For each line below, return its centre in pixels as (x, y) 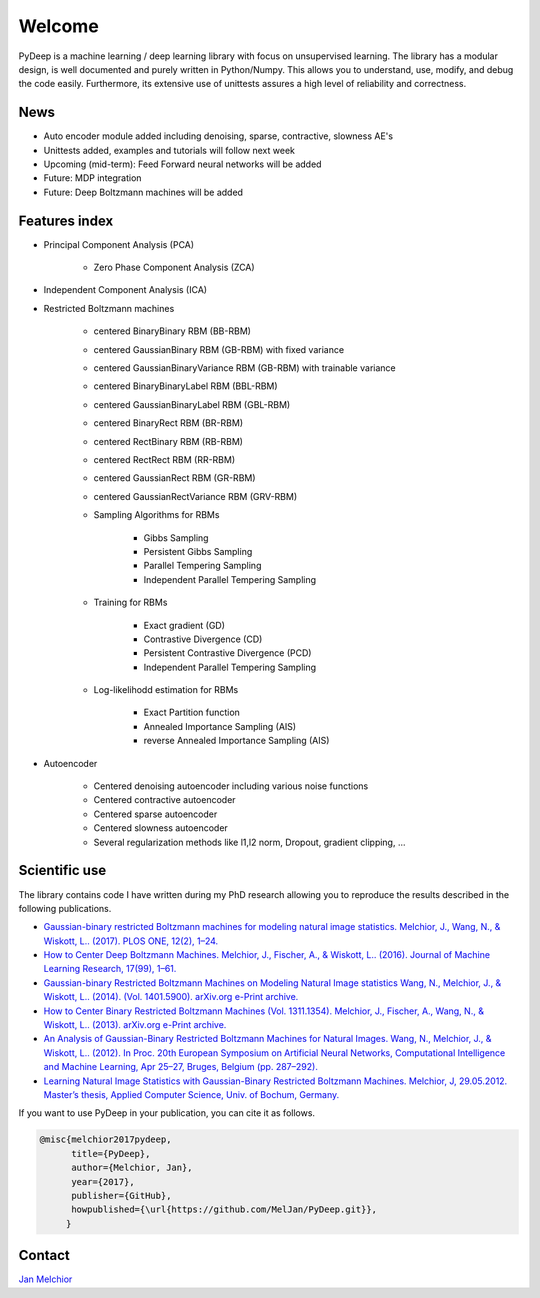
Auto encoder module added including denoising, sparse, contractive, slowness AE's (218, 136)
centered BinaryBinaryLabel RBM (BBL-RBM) (186, 386)
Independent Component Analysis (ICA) (125, 290)
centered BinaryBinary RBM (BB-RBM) (172, 331)
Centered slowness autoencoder (161, 828)
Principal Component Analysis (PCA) (119, 244)
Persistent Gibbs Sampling (198, 551)
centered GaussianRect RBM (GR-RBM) (174, 478)
